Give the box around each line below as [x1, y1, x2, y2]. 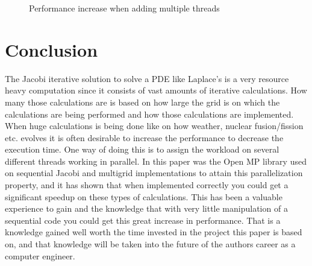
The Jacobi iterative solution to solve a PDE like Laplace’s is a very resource [5, 72, 289, 84]
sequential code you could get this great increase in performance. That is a [5, 214, 281, 226]
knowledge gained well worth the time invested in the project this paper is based [5, 226, 302, 238]
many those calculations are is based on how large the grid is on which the [5, 95, 280, 108]
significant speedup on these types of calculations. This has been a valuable [5, 190, 282, 203]
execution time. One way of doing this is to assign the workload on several [5, 143, 279, 156]
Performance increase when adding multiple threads [29, 2, 220, 14]
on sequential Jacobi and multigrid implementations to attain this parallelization [5, 166, 303, 179]
